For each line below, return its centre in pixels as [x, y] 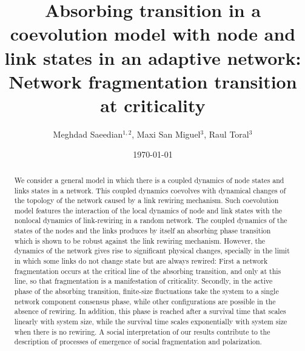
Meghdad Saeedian [88, 134]
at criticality [153, 105]
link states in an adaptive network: [153, 57]
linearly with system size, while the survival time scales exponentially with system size [151, 322]
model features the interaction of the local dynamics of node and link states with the [148, 210]
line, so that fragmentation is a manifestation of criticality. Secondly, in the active [143, 281]
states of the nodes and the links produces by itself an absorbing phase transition [142, 231]
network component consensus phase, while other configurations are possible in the [145, 301]
